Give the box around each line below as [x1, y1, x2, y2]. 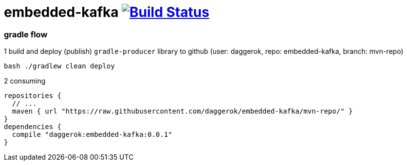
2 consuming [4, 77, 46, 85]
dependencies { [4, 123, 62, 131]
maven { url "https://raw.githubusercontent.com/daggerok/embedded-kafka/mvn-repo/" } [12, 107, 353, 115]
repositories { [4, 92, 62, 100]
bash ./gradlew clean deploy [4, 62, 115, 70]
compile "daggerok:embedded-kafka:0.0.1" [12, 131, 172, 139]
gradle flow [4, 29, 48, 39]
